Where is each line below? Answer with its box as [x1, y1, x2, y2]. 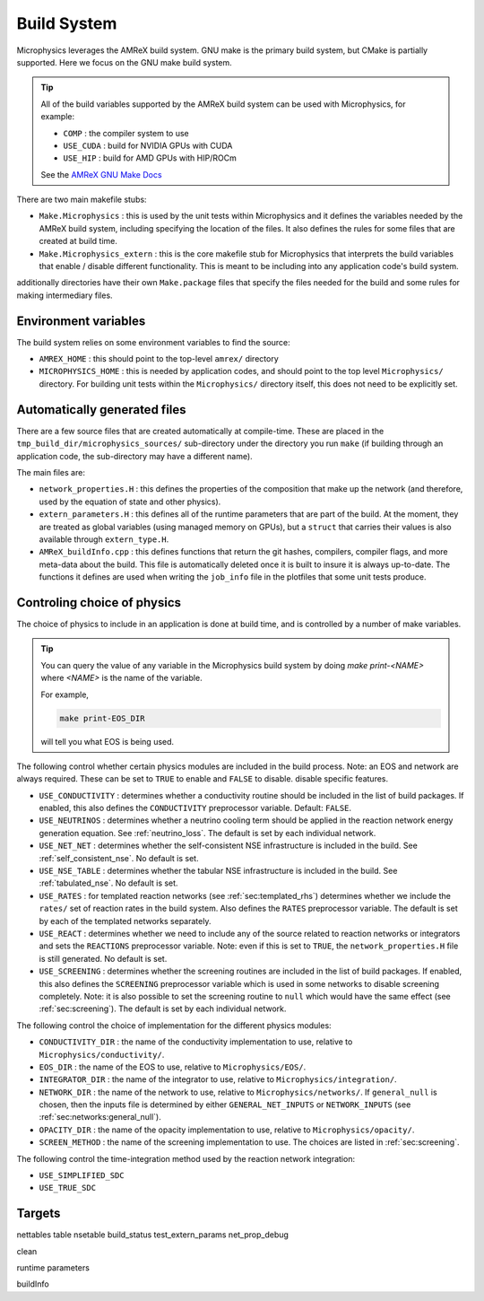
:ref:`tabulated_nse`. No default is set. [39, 878, 178, 888]
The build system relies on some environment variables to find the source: [16, 336, 290, 347]
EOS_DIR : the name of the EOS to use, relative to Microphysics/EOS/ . [39, 1061, 307, 1072]
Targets [16, 1206, 61, 1221]
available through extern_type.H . [39, 534, 169, 545]
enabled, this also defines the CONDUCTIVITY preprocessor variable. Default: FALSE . [39, 803, 352, 814]
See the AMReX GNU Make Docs [40, 169, 162, 179]
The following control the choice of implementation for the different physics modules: [16, 1019, 332, 1031]
